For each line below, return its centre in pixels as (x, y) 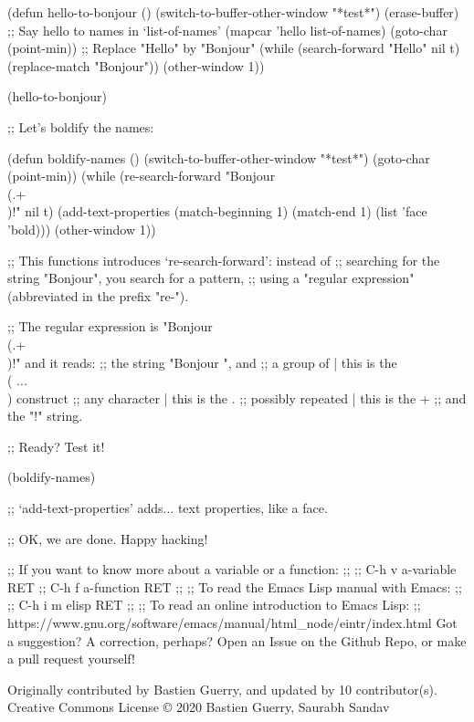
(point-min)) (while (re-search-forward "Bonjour (142, 176)
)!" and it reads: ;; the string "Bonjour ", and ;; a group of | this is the (202, 362)
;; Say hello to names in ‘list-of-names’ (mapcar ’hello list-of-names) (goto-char (227, 30)
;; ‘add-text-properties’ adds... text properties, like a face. (168, 508)
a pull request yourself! (71, 659)
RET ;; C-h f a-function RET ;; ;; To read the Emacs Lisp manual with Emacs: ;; (235, 586)
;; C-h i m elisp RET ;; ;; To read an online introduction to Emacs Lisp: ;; (214, 605)
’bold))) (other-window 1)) (82, 229)
